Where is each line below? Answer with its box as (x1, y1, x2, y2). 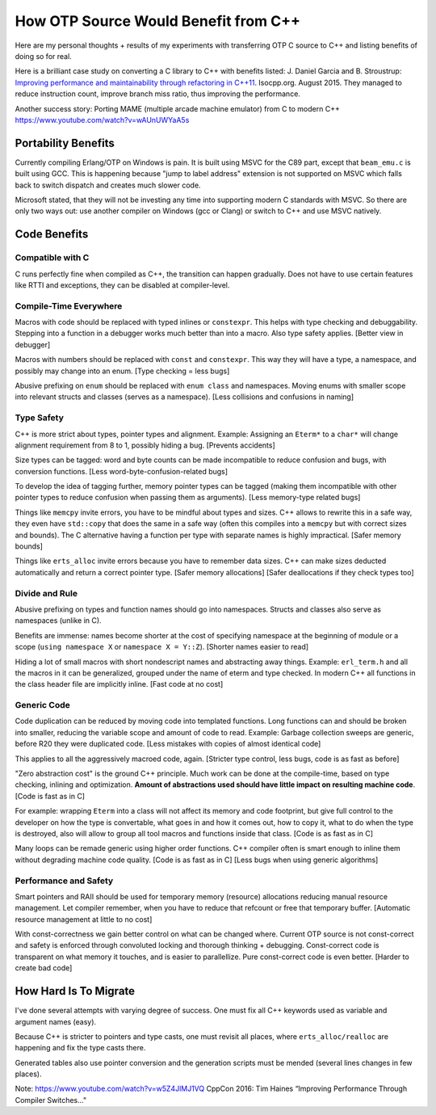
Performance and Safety (15, 875, 114, 886)
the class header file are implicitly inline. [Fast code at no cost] (15, 680, 224, 689)
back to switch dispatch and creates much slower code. (15, 180, 201, 190)
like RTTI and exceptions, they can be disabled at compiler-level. (15, 280, 230, 290)
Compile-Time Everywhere (15, 300, 123, 311)
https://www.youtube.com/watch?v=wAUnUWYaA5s (15, 115, 190, 124)
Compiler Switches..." (15, 1095, 87, 1104)
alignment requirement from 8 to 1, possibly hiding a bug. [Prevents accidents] (15, 440, 275, 450)
